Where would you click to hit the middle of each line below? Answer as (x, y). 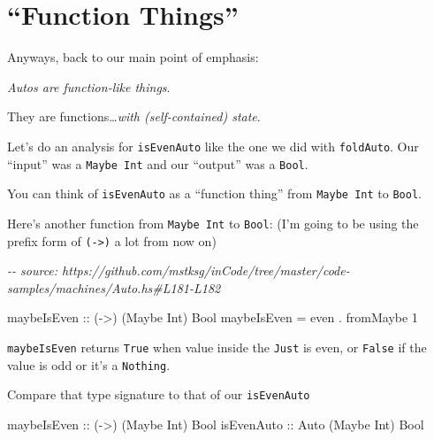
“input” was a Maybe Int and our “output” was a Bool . (158, 163)
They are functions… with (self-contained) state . (134, 116)
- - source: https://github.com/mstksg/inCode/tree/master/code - (179, 270)
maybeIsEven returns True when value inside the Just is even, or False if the (217, 347)
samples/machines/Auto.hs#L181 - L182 (114, 287)
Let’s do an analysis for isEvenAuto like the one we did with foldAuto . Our (213, 146)
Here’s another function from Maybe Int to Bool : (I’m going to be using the (213, 223)
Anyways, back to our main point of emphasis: (133, 57)
